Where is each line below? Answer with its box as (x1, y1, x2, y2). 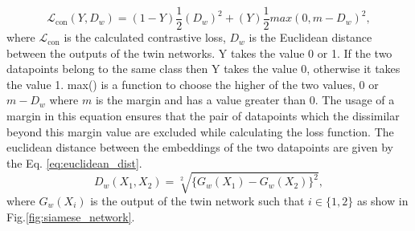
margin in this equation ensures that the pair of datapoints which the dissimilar (6, 107, 400, 124)
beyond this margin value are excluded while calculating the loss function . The (6, 123, 394, 140)
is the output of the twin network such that (90, 192, 305, 209)
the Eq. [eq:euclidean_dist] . (6, 154, 142, 171)
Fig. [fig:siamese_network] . (6, 208, 135, 225)
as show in (356, 192, 409, 209)
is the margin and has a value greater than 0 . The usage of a (95, 91, 395, 108)
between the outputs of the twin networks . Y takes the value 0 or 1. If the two (6, 44, 392, 61)
